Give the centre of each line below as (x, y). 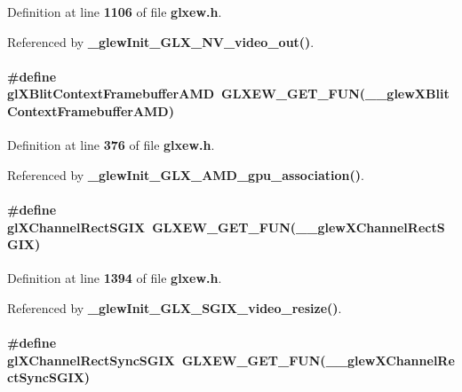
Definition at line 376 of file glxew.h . (111, 145)
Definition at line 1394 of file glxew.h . (115, 278)
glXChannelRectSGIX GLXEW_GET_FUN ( (152, 227)
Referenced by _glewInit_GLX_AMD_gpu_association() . (186, 174)
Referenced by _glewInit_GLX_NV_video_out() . (161, 41)
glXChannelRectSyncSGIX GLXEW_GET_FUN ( (167, 360)
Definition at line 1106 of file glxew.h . (115, 12)
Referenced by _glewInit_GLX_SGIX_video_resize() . (175, 307)
